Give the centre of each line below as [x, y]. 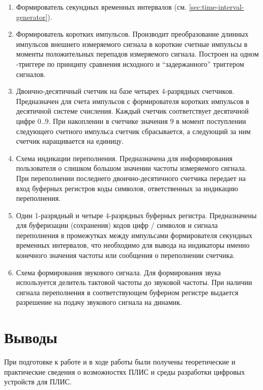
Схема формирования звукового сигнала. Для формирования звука [118, 272]
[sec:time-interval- [216, 7]
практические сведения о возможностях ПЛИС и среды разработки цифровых [125, 371]
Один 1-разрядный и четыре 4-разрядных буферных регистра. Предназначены [136, 215]
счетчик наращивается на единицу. [70, 141]
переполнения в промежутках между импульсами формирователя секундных [134, 235]
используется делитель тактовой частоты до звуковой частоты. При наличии [134, 282]
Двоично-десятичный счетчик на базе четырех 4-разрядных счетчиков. [125, 91]
